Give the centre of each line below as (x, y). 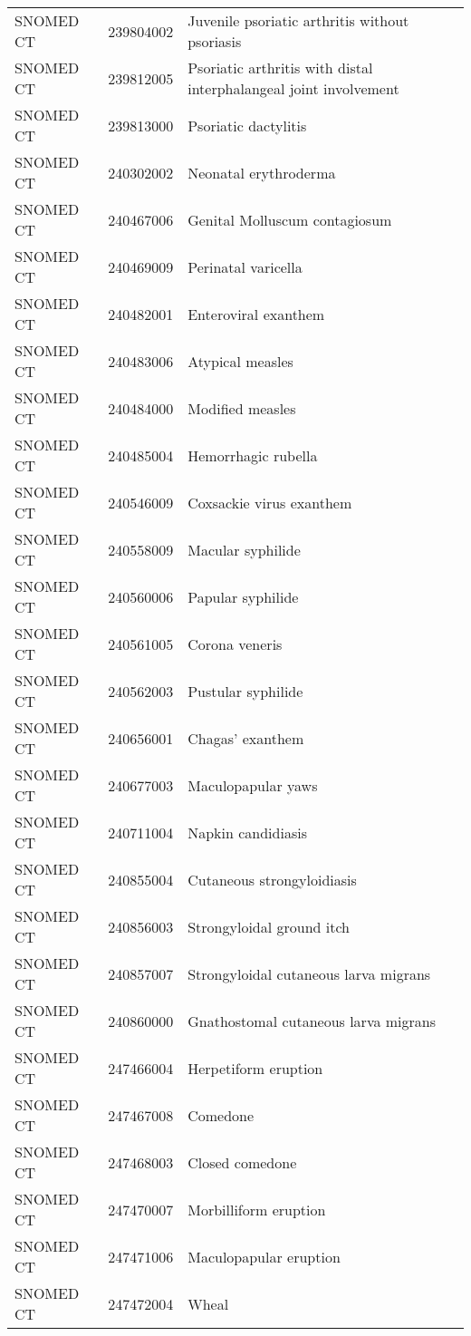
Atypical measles (240, 361)
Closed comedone (242, 1162)
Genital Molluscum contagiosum (290, 219)
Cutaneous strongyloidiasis (272, 879)
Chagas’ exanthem (246, 738)
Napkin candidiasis (247, 832)
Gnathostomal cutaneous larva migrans (312, 1021)
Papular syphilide (243, 596)
